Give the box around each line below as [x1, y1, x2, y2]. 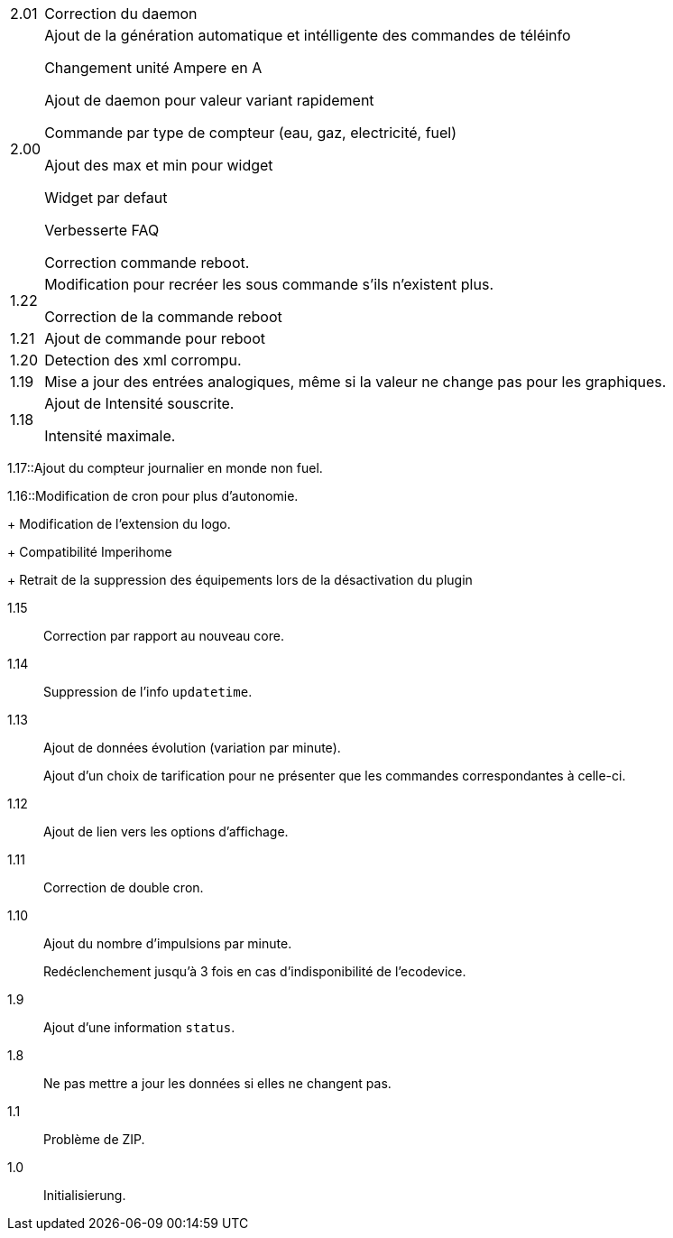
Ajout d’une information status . [43, 1020, 235, 1035]
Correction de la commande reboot [44, 308, 282, 326]
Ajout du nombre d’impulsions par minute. [43, 936, 292, 951]
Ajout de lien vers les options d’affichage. [43, 824, 289, 839]
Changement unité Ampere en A [44, 59, 263, 77]
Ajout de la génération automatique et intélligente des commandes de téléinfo [44, 26, 571, 44]
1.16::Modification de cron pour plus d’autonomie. [7, 488, 299, 504]
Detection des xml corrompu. [44, 351, 242, 369]
